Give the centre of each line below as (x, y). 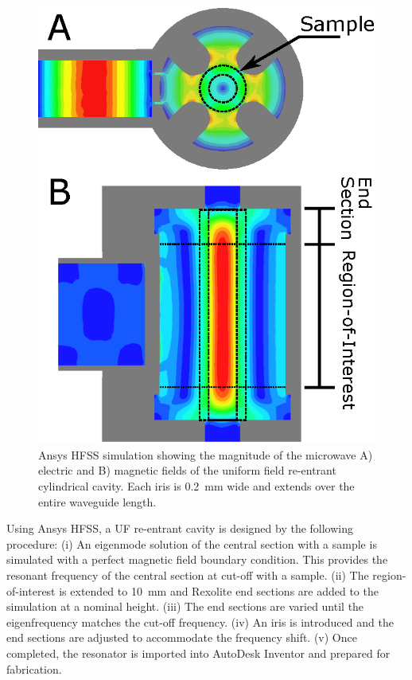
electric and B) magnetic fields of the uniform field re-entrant (187, 470)
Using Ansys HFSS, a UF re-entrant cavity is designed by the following (180, 528)
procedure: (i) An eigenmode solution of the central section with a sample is (192, 543)
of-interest (31, 590)
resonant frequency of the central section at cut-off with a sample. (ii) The (188, 574)
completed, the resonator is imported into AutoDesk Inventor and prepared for (198, 653)
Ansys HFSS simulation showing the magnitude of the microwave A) (206, 454)
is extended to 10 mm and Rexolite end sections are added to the (219, 590)
